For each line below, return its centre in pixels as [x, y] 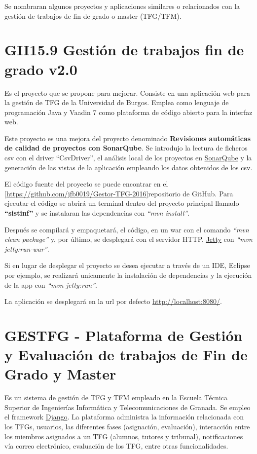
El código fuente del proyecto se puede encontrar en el [86, 184]
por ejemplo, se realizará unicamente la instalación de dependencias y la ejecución [128, 275]
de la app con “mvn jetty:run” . [51, 284]
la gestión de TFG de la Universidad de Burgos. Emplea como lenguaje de [117, 102]
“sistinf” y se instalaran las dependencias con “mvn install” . [97, 213]
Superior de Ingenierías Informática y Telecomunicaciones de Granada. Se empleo [128, 407]
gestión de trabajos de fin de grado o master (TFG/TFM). [93, 16]
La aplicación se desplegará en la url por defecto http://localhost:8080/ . [113, 301]
